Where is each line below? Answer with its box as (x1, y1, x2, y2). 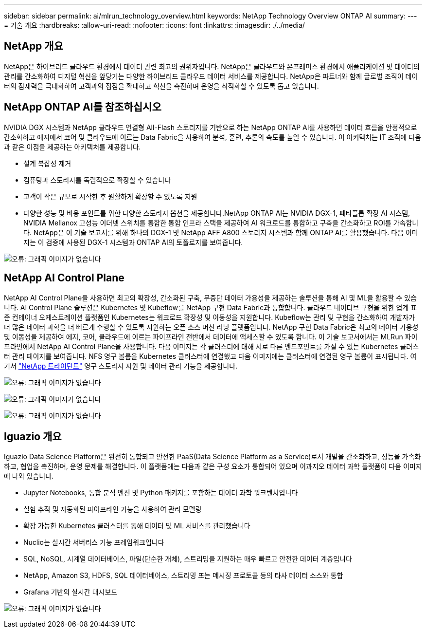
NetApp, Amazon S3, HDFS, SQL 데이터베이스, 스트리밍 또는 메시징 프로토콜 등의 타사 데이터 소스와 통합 (23, 571, 343, 580)
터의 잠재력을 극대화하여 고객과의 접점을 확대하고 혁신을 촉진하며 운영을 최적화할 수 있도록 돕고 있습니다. (4, 81, 319, 90)
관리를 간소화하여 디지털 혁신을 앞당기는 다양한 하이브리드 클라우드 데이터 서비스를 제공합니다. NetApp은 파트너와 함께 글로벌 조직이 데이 (4, 72, 418, 80)
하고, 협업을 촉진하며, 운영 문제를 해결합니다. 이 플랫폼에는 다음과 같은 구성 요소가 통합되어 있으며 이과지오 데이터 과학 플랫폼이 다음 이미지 (4, 462, 422, 471)
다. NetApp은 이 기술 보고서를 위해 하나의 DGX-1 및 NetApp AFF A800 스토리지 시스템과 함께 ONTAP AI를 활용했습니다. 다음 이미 (23, 228, 418, 237)
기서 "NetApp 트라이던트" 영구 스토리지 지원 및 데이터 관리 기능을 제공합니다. (4, 361, 238, 370)
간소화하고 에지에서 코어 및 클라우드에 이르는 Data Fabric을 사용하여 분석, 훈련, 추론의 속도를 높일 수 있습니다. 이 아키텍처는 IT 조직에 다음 (4, 132, 421, 141)
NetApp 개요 (4, 40, 63, 53)
